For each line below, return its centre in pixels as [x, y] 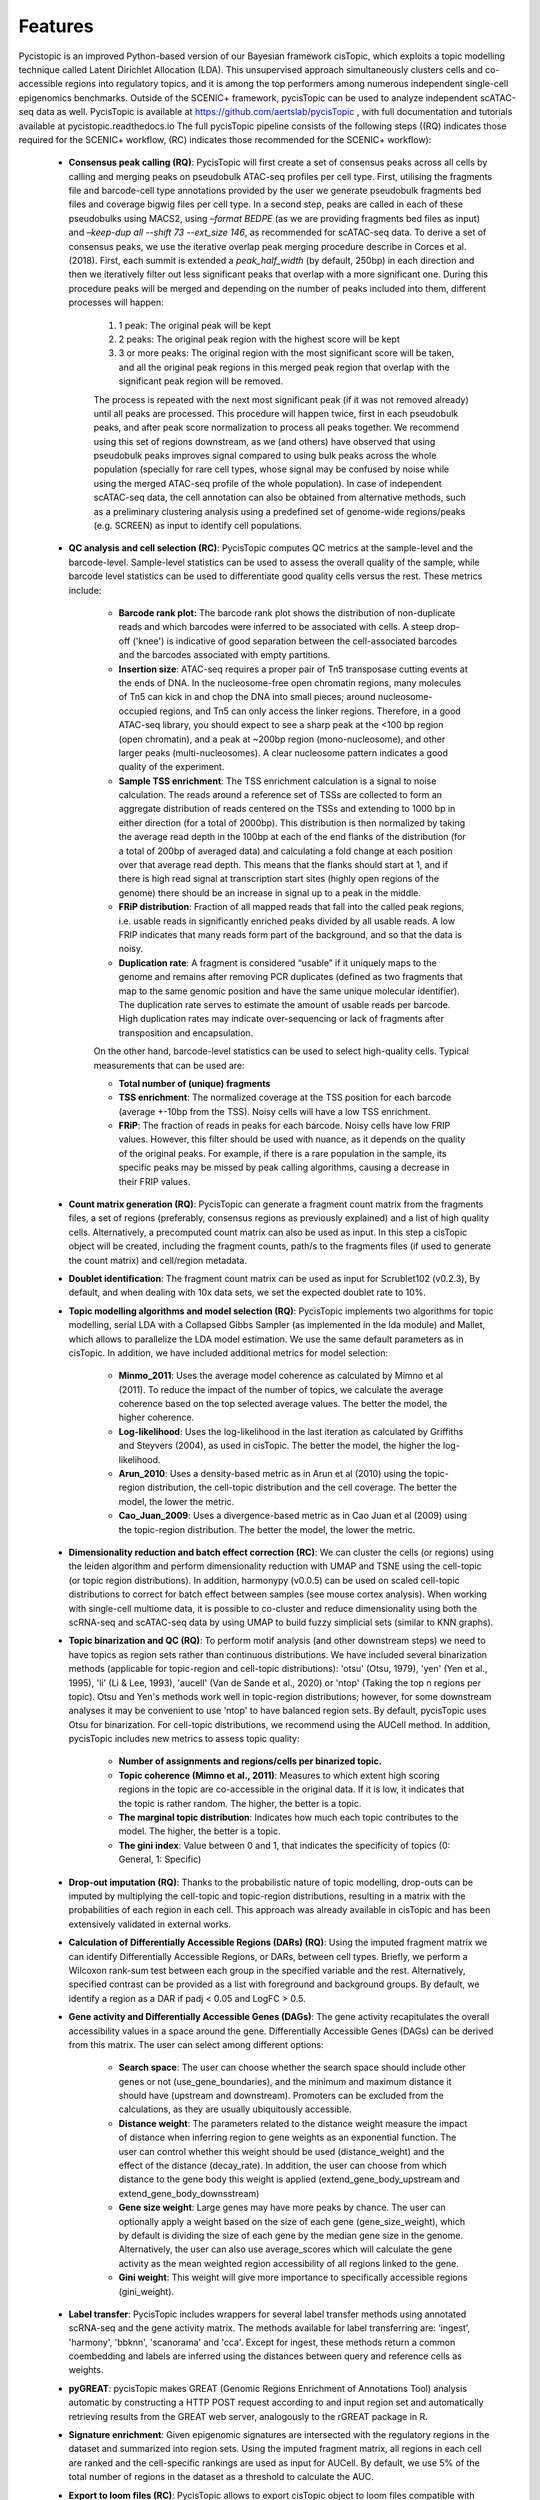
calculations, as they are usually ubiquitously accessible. [235, 2109]
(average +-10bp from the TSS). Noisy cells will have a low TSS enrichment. [274, 1111]
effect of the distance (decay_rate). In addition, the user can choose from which [282, 2166]
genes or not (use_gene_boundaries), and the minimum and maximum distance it [285, 2081]
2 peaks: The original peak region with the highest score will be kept [259, 339]
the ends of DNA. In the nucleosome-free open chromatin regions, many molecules [290, 682]
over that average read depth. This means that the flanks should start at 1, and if [283, 865]
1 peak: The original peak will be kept [195, 325]
